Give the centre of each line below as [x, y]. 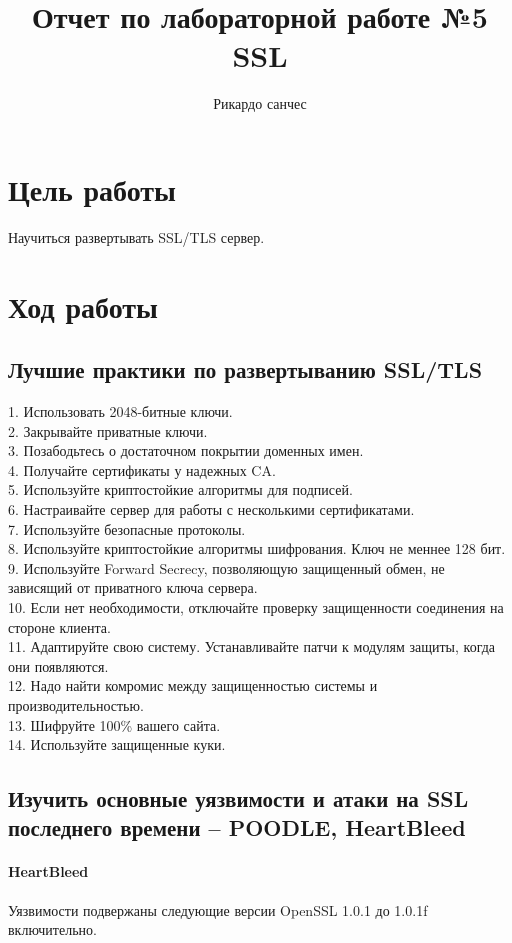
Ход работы [83, 305]
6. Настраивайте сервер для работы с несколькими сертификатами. [211, 508]
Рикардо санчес [260, 103]
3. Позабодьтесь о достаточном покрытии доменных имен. [186, 450]
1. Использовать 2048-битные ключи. [120, 411]
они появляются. [58, 665]
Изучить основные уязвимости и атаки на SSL [238, 798]
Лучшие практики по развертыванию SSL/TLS [245, 369]
